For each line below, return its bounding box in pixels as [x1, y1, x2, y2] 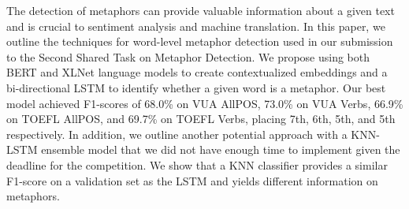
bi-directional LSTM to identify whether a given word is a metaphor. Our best [6, 79, 386, 95]
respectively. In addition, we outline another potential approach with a [6, 125, 348, 142]
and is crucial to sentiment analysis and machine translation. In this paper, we [6, 17, 385, 34]
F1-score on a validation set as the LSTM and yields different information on [6, 172, 378, 188]
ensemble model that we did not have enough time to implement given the [41, 141, 400, 158]
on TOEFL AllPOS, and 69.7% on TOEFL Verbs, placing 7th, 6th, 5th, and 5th [6, 110, 396, 127]
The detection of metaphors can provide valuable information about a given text [6, 2, 395, 18]
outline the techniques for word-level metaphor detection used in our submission [6, 33, 393, 50]
